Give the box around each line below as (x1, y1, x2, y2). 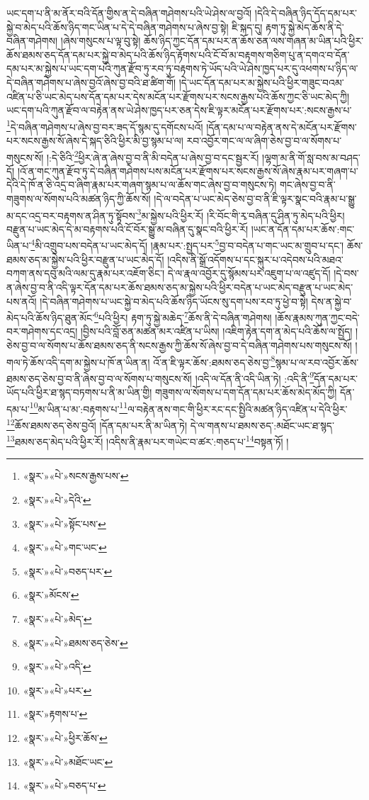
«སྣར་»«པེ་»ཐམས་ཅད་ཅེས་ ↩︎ (23, 635, 128, 650)
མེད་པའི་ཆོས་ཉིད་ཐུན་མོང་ (6, 310, 95, 325)
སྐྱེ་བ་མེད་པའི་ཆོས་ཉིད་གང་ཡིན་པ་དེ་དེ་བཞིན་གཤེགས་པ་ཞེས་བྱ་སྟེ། (6, 19, 229, 34)
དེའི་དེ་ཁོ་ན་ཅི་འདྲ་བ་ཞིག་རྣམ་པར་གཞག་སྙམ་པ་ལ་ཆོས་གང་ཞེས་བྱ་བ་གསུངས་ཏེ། (6, 177, 277, 192)
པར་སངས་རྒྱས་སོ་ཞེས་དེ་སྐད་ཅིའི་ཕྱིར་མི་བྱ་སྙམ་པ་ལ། (6, 133, 183, 147)
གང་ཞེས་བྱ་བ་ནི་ (279, 177, 336, 192)
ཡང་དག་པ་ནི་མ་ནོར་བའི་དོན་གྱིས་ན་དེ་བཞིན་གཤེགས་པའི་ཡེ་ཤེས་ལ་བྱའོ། (6, 6, 252, 20)
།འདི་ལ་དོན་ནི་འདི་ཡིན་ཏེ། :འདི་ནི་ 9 (195, 368, 314, 385)
